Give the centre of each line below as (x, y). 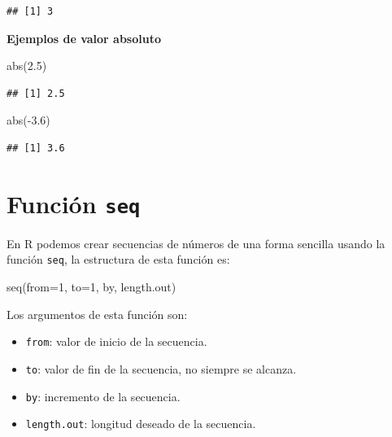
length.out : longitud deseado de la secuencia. (141, 424)
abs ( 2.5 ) (27, 66)
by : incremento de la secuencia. (103, 396)
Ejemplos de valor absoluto (84, 38)
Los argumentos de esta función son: (97, 314)
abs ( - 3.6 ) (28, 120)
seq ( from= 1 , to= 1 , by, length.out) (91, 287)
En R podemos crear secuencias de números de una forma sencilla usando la (196, 243)
